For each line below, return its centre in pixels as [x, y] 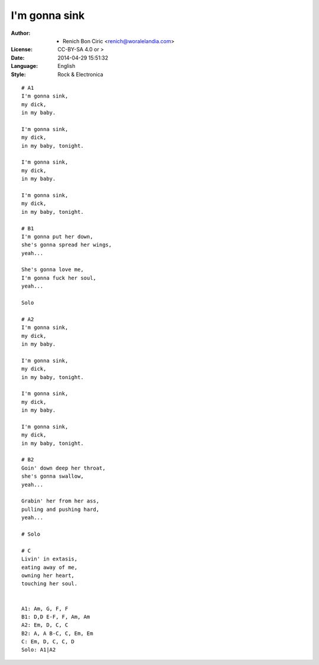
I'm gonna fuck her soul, [59, 278]
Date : [18, 58]
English [66, 66]
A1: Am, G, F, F [45, 609]
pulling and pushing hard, [61, 509]
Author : [21, 33]
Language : [25, 66]
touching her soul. [50, 584]
